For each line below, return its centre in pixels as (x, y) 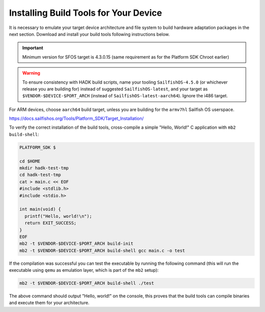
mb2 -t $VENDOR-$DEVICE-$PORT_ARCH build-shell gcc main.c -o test (102, 250)
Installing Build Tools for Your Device (86, 13)
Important (33, 48)
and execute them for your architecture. (49, 303)
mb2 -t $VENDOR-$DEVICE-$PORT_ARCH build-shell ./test (87, 283)
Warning (31, 73)
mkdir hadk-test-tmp (44, 168)
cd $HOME (30, 161)
